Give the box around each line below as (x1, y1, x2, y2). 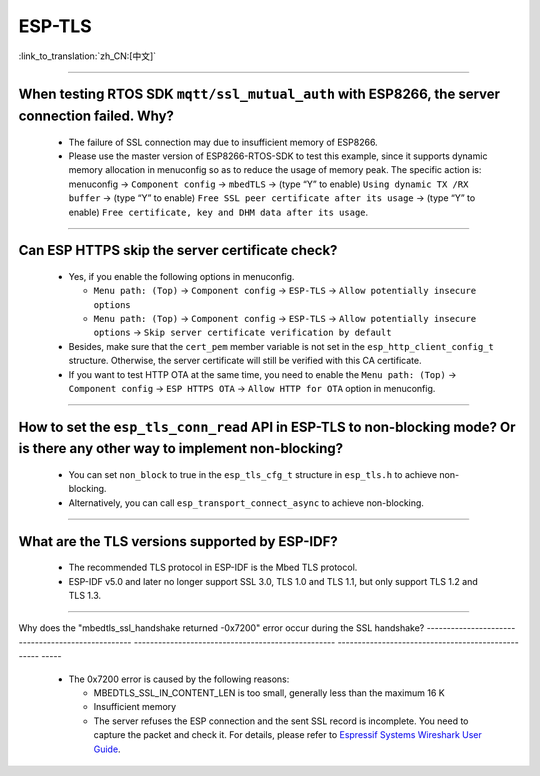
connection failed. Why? (18, 107, 175, 124)
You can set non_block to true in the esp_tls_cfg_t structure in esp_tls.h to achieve (68, 469, 438, 481)
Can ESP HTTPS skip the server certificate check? (18, 242, 338, 259)
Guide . (93, 743, 121, 755)
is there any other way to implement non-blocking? (18, 440, 344, 457)
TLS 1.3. (68, 590, 102, 601)
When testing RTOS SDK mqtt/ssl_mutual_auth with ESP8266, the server (18, 86, 500, 103)
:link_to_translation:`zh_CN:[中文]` (18, 50, 157, 62)
